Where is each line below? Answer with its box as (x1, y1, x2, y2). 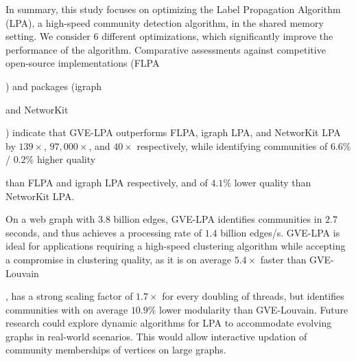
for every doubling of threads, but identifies (162, 289, 344, 303)
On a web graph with (5, 212, 95, 226)
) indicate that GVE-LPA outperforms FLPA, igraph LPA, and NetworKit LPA (5, 125, 341, 140)
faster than (260, 252, 307, 266)
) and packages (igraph (5, 78, 102, 93)
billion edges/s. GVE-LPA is (220, 225, 340, 239)
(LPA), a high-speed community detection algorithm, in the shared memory (5, 15, 324, 30)
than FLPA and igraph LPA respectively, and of (5, 175, 208, 189)
